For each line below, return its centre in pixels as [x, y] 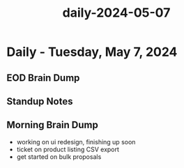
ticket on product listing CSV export [68, 149]
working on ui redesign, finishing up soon [76, 142]
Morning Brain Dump [52, 125]
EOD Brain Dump [43, 78]
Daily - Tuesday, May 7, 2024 [92, 52]
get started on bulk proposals [59, 156]
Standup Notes [40, 101]
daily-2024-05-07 [116, 13]
